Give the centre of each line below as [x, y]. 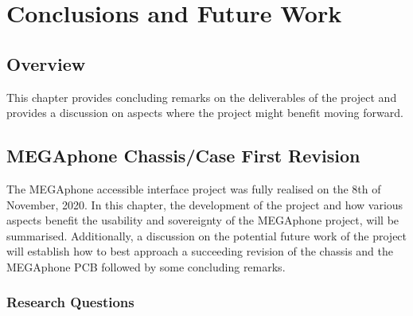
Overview [46, 63]
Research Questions [70, 302]
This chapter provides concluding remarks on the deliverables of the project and [202, 97]
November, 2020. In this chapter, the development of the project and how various [205, 204]
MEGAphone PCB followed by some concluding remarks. [146, 266]
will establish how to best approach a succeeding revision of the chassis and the [200, 251]
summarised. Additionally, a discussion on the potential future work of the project [207, 235]
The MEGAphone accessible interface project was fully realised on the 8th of [194, 188]
